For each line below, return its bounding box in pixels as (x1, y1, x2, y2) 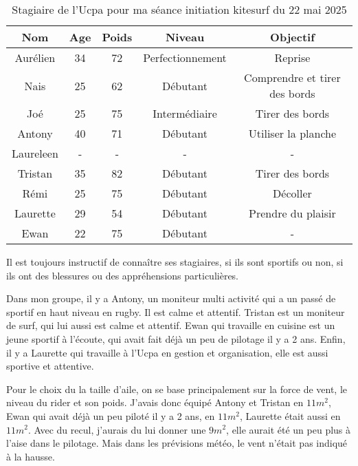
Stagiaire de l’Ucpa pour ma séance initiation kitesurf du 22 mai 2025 (12, 1, 347, 17)
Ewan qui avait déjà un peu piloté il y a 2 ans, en (6, 408, 215, 423)
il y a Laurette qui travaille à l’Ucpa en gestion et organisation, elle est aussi (6, 345, 328, 359)
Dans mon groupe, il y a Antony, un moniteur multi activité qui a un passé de (6, 291, 336, 306)
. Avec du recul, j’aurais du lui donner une (27, 422, 206, 436)
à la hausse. (6, 449, 55, 463)
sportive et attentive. (6, 359, 94, 373)
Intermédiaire (153, 105, 217, 121)
